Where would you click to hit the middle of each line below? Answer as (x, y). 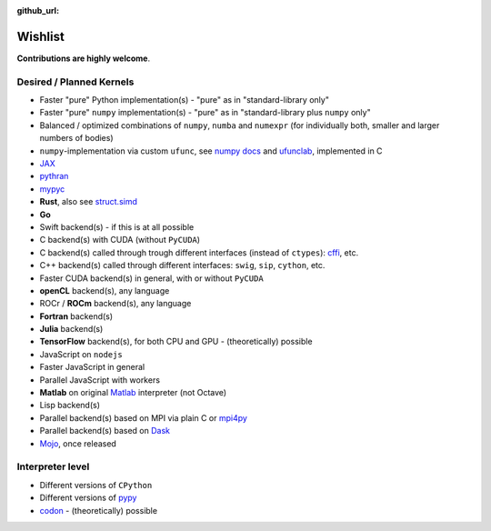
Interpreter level (53, 466)
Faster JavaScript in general (92, 367)
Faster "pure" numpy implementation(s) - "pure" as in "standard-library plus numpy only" (205, 113)
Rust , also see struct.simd (89, 202)
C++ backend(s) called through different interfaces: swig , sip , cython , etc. (182, 265)
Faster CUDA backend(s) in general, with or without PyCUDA (151, 278)
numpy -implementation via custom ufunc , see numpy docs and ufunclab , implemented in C (211, 151)
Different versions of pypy (88, 498)
